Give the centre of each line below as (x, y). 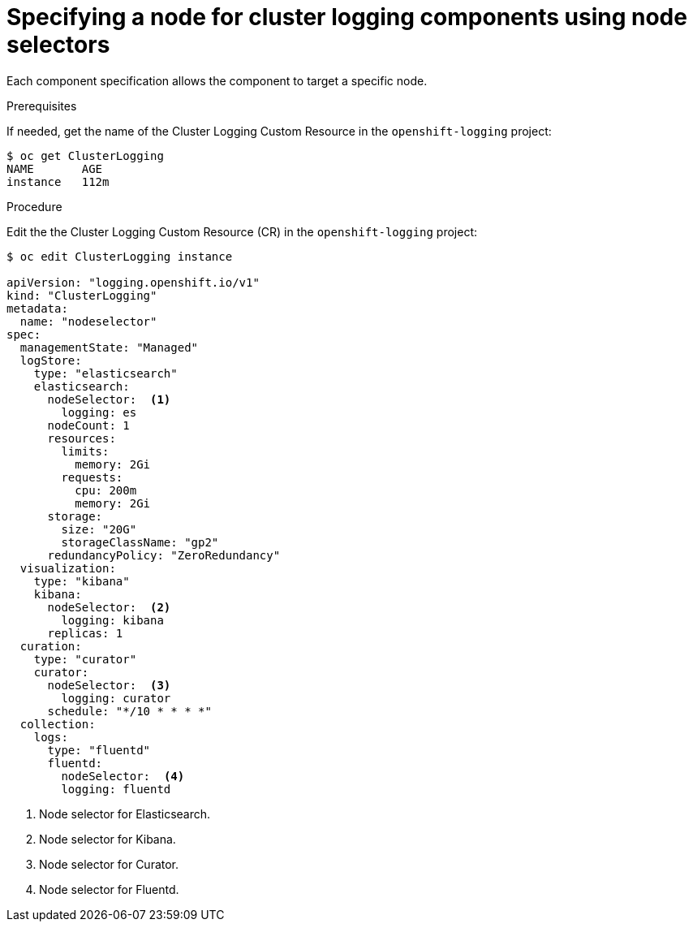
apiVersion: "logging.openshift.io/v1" (133, 282)
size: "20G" (99, 529)
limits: (85, 451)
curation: (51, 646)
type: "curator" (85, 659)
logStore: (51, 360)
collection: (58, 724)
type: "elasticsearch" (105, 373)
